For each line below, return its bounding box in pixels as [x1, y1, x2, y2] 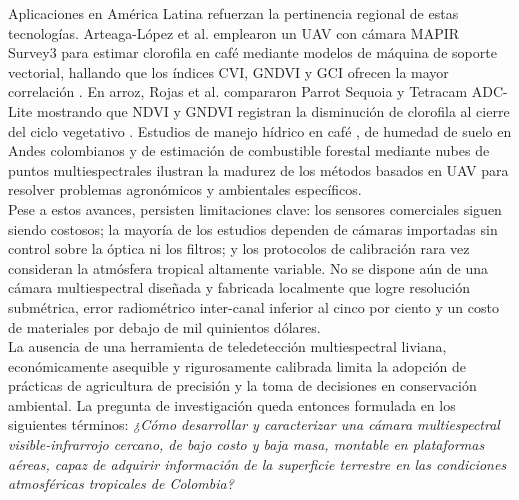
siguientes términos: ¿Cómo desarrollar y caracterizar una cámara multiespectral [8, 414, 500, 435]
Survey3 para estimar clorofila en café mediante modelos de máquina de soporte [8, 42, 497, 63]
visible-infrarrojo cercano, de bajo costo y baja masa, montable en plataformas [8, 434, 485, 455]
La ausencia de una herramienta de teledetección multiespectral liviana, [8, 336, 447, 357]
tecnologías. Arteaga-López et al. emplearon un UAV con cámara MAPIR [8, 22, 460, 43]
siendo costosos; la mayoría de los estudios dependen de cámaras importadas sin [8, 218, 498, 239]
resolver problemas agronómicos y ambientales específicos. [8, 179, 362, 200]
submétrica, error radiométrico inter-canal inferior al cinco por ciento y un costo [8, 296, 499, 317]
